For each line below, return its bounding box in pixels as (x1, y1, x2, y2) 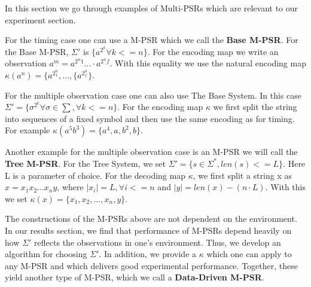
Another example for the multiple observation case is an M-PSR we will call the (5, 145, 298, 158)
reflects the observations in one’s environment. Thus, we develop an (34, 236, 281, 248)
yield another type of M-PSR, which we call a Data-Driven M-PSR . (5, 271, 264, 283)
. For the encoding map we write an (147, 45, 279, 57)
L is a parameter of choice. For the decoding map (5, 169, 185, 181)
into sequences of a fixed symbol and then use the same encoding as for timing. (5, 112, 295, 124)
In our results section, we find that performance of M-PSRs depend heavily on (5, 224, 292, 236)
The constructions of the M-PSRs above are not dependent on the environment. (5, 212, 297, 225)
